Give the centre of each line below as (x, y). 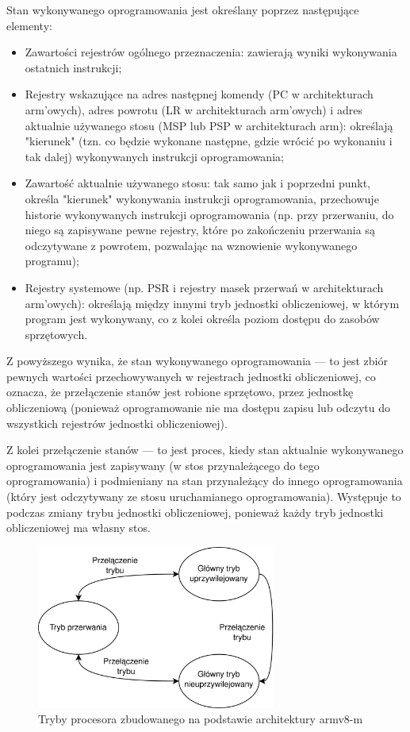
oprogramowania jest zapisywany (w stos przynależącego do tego (163, 465)
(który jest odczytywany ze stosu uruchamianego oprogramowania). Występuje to (204, 497)
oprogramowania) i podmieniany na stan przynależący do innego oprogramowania (205, 481)
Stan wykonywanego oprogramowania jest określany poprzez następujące (183, 10)
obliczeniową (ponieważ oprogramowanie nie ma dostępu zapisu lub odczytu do (199, 408)
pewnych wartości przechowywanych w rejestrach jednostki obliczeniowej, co (191, 376)
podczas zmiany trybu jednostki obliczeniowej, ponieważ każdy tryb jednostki (195, 512)
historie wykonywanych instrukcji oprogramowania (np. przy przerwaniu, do (209, 214)
